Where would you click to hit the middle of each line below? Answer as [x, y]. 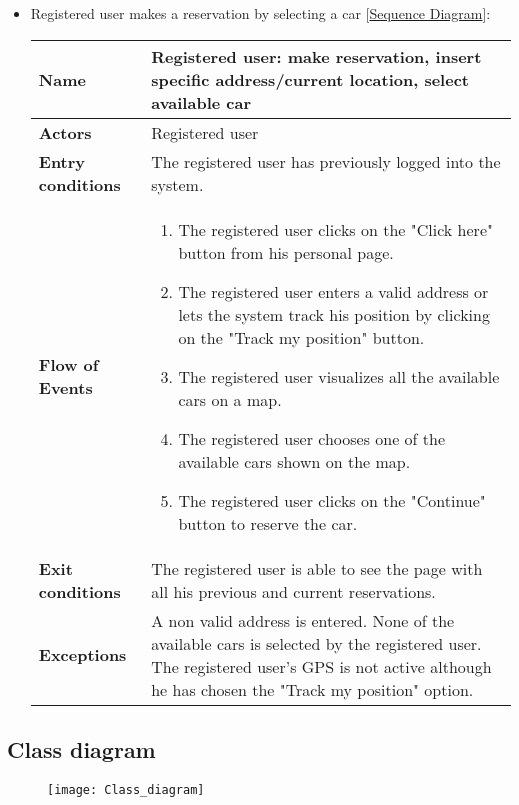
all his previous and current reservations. [293, 591]
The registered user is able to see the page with [317, 568]
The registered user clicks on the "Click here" [335, 229]
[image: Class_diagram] [126, 789]
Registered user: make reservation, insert [316, 56]
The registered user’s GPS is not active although [321, 666]
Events [65, 388]
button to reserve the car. [268, 523]
